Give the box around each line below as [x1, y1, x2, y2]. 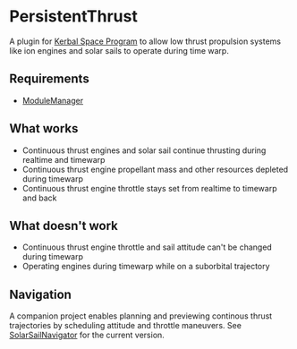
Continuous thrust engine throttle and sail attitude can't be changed [21, 242, 273, 252]
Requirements [9, 72, 89, 87]
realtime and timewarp [21, 154, 106, 165]
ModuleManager [21, 95, 83, 106]
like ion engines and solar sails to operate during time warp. [9, 45, 230, 55]
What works [9, 121, 79, 136]
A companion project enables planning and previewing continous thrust [9, 311, 273, 321]
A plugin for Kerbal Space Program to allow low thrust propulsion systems [9, 36, 282, 47]
